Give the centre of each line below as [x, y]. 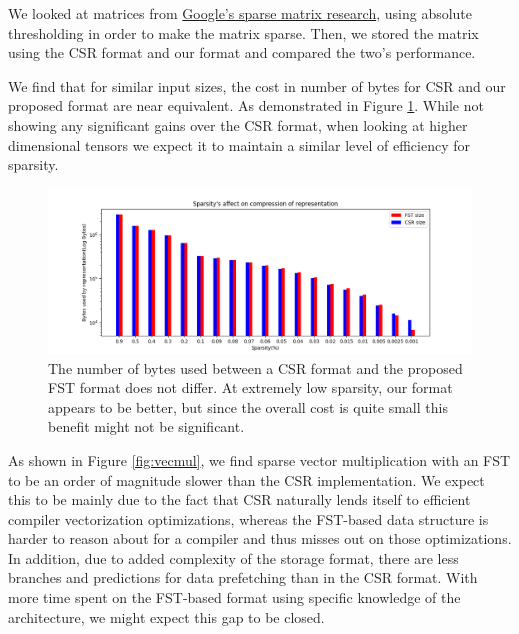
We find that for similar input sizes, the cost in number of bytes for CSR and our [257, 85]
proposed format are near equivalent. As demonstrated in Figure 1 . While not [246, 105]
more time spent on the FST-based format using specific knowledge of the [234, 597]
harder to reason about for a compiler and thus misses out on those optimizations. [260, 538]
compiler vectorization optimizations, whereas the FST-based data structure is [248, 518]
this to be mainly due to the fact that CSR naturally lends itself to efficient [239, 499]
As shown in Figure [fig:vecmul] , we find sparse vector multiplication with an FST [259, 459]
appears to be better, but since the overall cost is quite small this [248, 406]
